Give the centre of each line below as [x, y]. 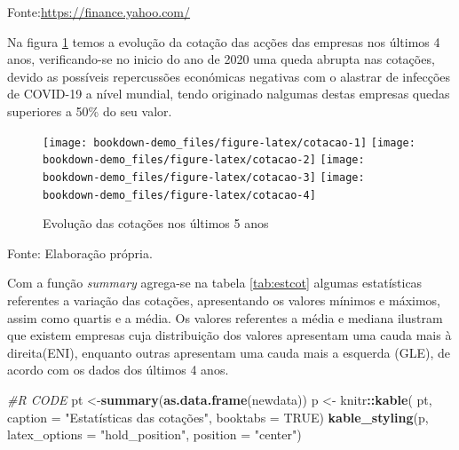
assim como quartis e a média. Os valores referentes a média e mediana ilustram [225, 317]
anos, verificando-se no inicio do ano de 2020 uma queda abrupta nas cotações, [221, 59]
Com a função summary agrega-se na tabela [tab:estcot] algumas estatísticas [215, 283]
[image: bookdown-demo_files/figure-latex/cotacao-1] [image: [229, 142]
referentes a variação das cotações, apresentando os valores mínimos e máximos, [224, 300]
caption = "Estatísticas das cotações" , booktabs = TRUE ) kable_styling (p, [218, 417]
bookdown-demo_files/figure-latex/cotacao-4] [179, 195]
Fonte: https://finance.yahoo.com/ [99, 12]
